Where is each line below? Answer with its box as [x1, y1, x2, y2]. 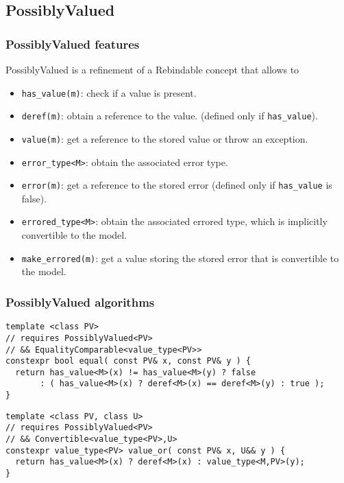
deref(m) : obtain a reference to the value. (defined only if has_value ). [21, 108, 318, 123]
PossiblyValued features [5, 35, 140, 52]
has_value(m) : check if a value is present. [21, 85, 197, 99]
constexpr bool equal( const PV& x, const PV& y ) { [5, 356, 251, 366]
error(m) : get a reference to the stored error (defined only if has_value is [21, 178, 332, 192]
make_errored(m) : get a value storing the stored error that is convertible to [21, 250, 339, 265]
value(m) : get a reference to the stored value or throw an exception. [21, 131, 308, 145]
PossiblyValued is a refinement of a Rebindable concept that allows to [5, 62, 299, 76]
